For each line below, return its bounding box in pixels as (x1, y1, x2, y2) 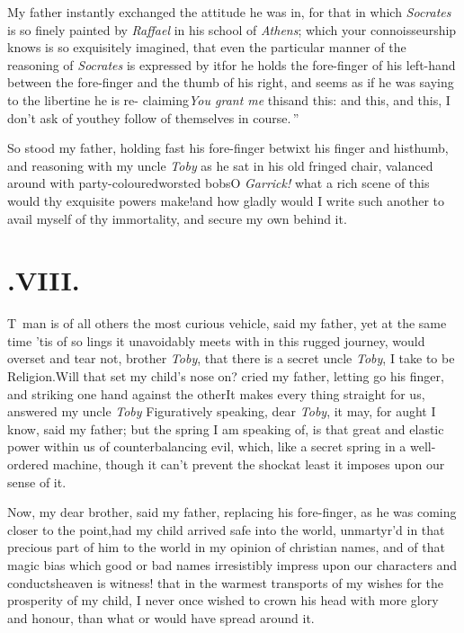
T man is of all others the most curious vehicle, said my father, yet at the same (7, 314, 447, 333)
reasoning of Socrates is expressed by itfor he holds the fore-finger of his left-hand (7, 55, 456, 74)
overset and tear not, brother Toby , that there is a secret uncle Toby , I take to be (7, 349, 455, 368)
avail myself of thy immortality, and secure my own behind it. (7, 209, 347, 227)
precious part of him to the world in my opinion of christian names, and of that (7, 538, 445, 557)
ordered (7, 455, 49, 473)
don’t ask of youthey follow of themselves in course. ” (7, 108, 299, 127)
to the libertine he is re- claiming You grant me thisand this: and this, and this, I (7, 90, 451, 109)
